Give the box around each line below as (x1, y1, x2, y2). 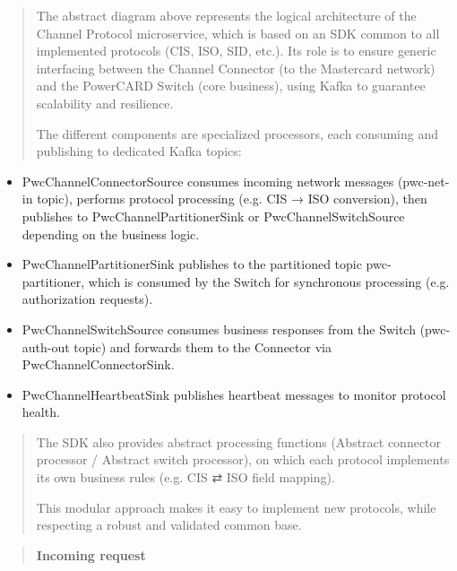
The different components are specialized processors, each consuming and (36, 124, 438, 143)
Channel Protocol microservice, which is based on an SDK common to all (36, 23, 440, 42)
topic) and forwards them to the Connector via (73, 337, 332, 356)
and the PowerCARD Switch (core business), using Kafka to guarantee (36, 76, 426, 95)
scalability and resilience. (36, 93, 174, 112)
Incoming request (36, 545, 146, 564)
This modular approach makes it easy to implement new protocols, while (36, 497, 436, 516)
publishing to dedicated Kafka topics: (36, 142, 242, 160)
